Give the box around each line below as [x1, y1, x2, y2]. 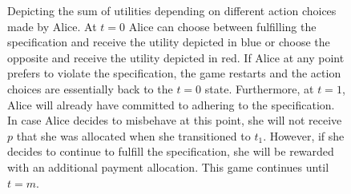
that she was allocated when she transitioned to [16, 127, 251, 144]
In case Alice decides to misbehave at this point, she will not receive [7, 112, 342, 129]
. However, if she [263, 127, 345, 144]
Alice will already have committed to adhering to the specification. [7, 96, 335, 113]
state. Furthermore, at [204, 80, 314, 97]
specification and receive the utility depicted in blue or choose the [7, 34, 330, 50]
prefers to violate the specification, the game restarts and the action [7, 65, 341, 81]
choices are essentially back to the [7, 80, 173, 97]
